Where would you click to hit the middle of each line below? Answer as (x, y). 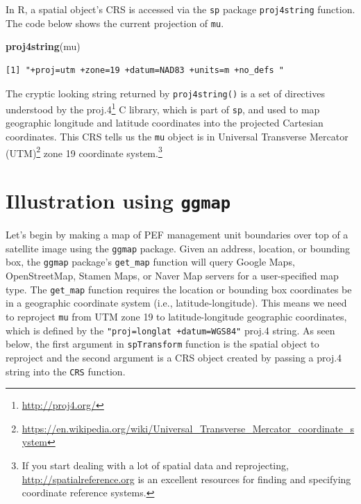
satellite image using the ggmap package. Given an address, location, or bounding (178, 248)
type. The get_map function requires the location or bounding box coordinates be (179, 289)
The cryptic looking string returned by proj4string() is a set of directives (165, 93)
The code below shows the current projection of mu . (115, 23)
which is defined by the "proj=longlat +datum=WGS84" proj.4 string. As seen (170, 330)
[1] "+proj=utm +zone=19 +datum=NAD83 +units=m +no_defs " (145, 70)
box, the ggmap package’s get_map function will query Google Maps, (150, 262)
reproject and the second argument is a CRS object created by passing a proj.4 (174, 357)
